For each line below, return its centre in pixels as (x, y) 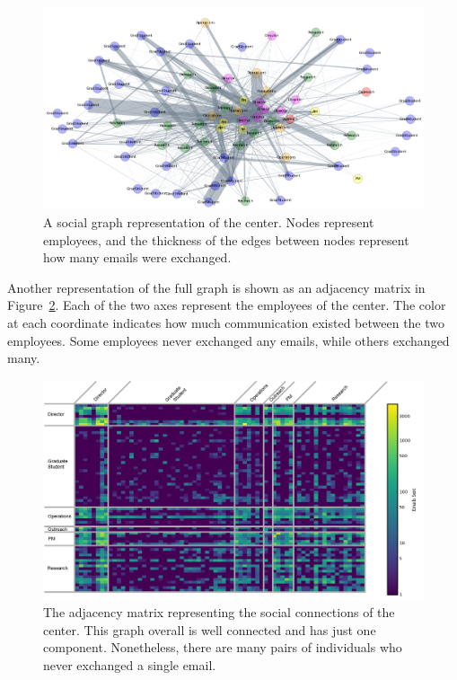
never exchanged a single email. (130, 664)
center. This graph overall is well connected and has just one (210, 629)
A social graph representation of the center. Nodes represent (209, 222)
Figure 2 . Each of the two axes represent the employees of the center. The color (227, 305)
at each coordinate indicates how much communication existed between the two (226, 323)
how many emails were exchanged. (137, 257)
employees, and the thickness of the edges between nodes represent (226, 239)
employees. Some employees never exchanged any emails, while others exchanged (228, 340)
